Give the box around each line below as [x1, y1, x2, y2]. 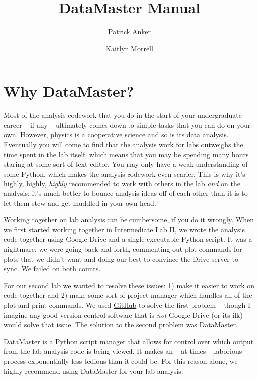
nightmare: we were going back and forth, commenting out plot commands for [4, 243, 242, 254]
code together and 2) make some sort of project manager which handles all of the [4, 290, 252, 300]
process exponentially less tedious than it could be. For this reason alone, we [4, 355, 238, 366]
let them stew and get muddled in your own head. [4, 197, 156, 208]
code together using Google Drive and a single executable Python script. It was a [4, 234, 252, 244]
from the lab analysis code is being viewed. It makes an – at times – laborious [4, 346, 242, 356]
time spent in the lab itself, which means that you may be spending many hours [4, 149, 249, 159]
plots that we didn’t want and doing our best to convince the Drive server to [4, 253, 238, 264]
